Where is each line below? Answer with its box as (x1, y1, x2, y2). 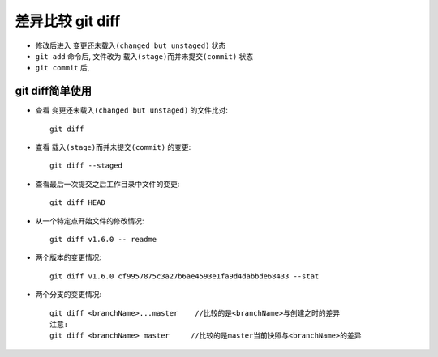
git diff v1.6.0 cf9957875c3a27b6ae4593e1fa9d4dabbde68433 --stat (49, 271, 320, 281)
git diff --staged (49, 161, 123, 170)
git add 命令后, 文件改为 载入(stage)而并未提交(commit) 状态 (35, 51, 254, 61)
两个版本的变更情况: (35, 253, 102, 262)
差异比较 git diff (15, 12, 121, 30)
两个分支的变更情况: (35, 290, 102, 300)
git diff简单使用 (15, 84, 92, 98)
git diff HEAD (49, 198, 105, 207)
